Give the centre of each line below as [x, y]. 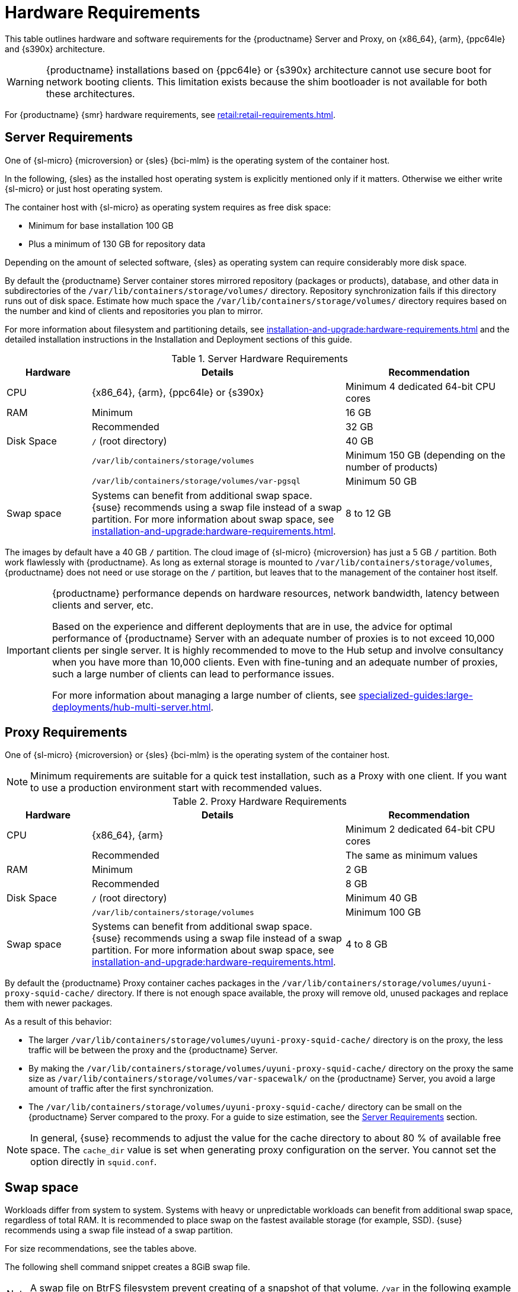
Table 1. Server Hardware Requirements [260, 358]
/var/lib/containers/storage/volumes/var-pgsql [196, 481]
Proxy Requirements [66, 733]
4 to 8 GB [366, 944]
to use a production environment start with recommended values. [176, 788]
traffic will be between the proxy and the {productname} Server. [153, 1050]
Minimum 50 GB [381, 481]
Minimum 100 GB [383, 912]
